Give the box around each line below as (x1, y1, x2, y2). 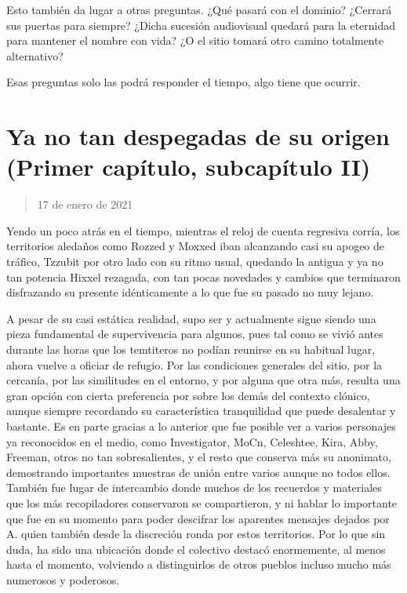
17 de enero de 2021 (37, 196, 133, 213)
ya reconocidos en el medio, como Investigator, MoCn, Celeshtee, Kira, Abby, (6, 433, 378, 449)
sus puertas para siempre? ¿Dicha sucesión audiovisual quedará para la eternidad (6, 16, 396, 33)
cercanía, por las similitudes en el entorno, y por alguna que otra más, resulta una (6, 372, 401, 388)
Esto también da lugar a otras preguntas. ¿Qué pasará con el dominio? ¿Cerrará (6, 2, 392, 17)
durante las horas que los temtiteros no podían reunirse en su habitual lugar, (6, 341, 376, 358)
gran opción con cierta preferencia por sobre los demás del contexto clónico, (6, 387, 370, 403)
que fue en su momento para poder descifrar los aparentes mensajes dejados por (6, 510, 390, 526)
